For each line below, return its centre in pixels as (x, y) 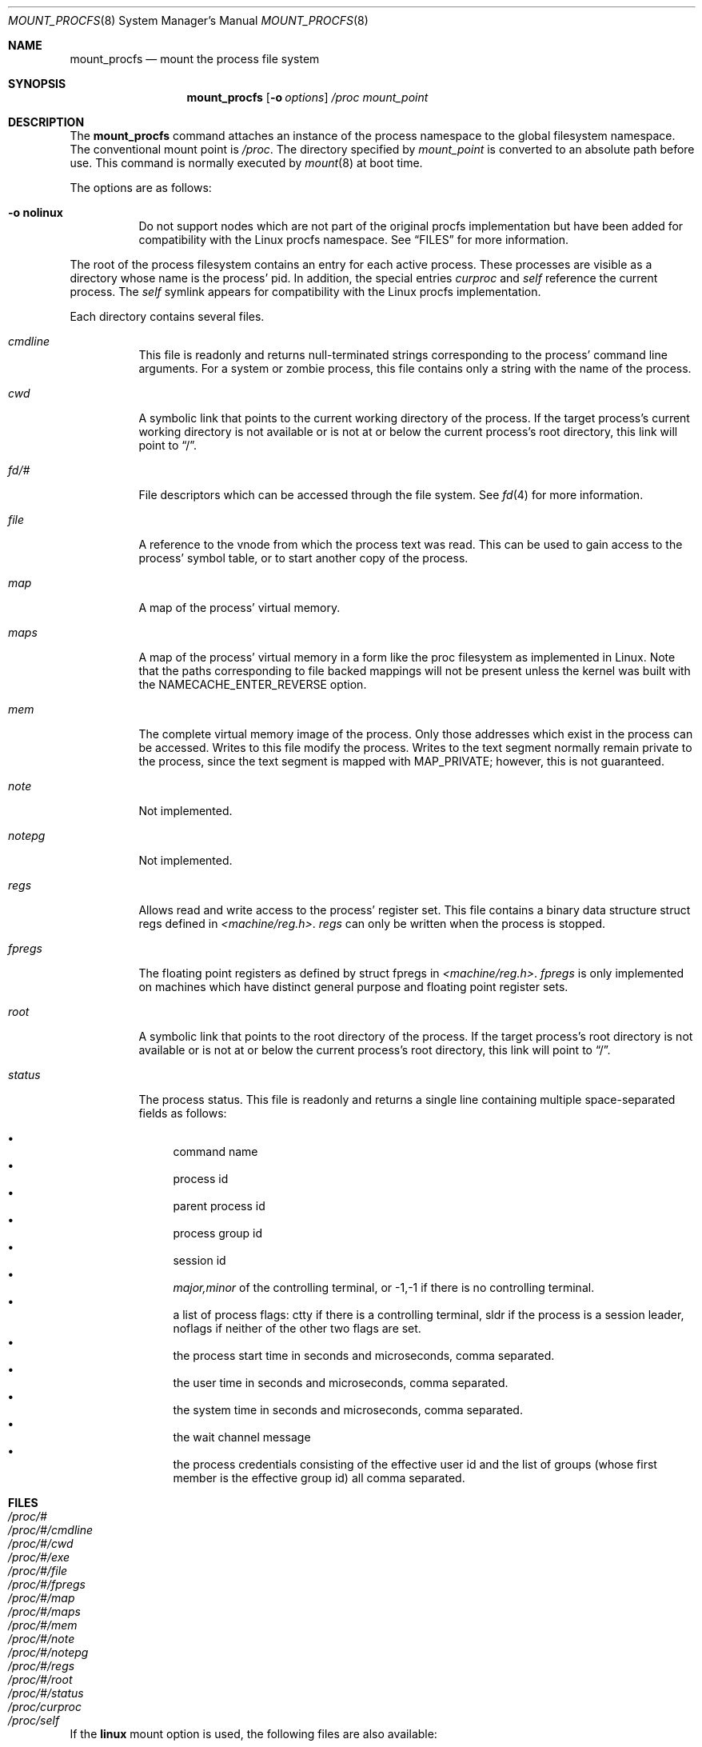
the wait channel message (242, 1437)
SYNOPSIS (37, 84)
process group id (218, 1233)
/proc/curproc (45, 1707)
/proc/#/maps (44, 1611)
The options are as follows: (141, 188)
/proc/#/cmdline (51, 1530)
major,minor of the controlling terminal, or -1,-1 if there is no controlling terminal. (384, 1287)
